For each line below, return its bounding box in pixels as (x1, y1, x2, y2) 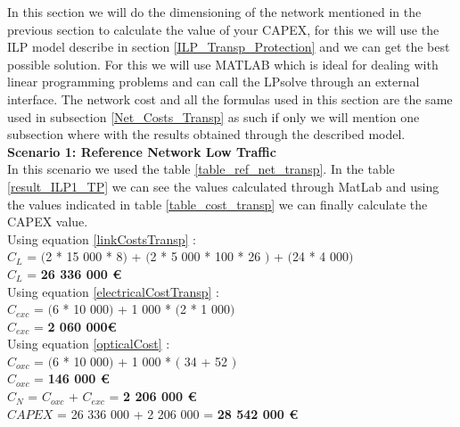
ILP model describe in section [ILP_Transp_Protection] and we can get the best (7, 37, 450, 56)
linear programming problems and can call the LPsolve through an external (7, 72, 420, 91)
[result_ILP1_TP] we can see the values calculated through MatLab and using (7, 177, 439, 195)
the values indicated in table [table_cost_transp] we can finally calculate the (7, 194, 428, 213)
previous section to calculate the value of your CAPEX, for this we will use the (7, 20, 439, 38)
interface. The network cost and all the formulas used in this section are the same (7, 89, 453, 108)
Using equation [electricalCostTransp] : (7, 282, 219, 300)
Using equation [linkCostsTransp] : (7, 229, 196, 248)
